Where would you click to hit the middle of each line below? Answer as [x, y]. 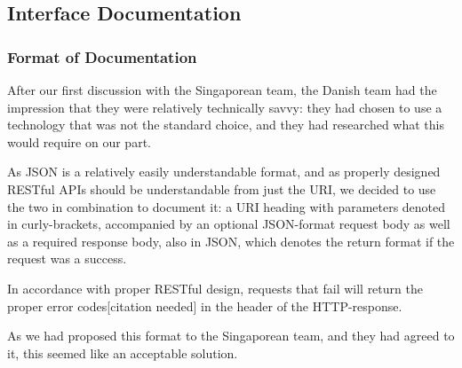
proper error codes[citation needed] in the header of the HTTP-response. [205, 305]
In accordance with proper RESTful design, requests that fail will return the [215, 288]
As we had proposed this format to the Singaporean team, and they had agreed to [231, 336]
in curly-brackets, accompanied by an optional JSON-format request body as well [229, 224]
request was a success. [67, 258]
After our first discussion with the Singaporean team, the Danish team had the [222, 90]
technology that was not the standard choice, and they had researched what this [226, 125]
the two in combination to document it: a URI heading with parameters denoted [227, 206]
